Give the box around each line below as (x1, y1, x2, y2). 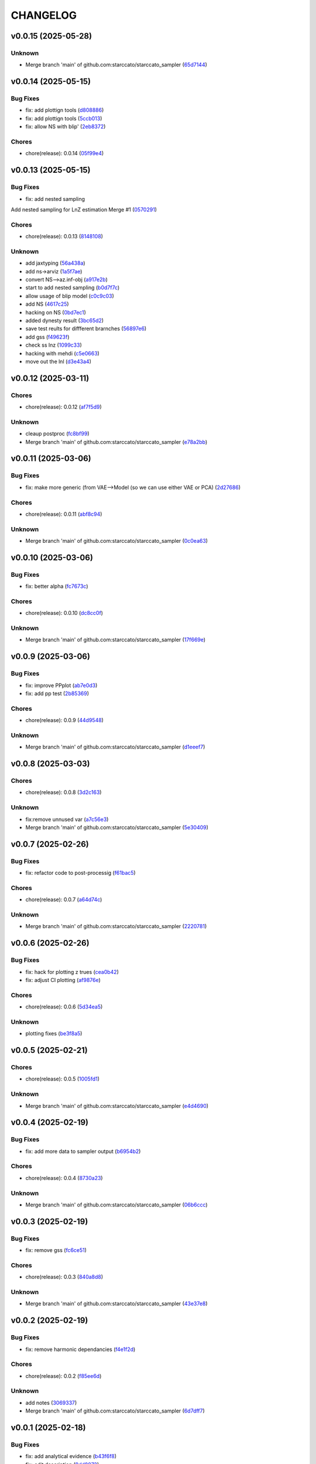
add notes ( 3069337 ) (25, 1399, 77, 1406)
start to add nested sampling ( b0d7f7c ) (25, 284, 120, 291)
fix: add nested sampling (25, 195, 85, 202)
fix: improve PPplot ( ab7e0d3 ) (25, 682, 98, 689)
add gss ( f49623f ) (25, 333, 70, 340)
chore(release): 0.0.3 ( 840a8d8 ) (25, 1274, 104, 1281)
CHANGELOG (11, 9, 77, 22)
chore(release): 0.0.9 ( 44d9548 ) (25, 717, 104, 724)
